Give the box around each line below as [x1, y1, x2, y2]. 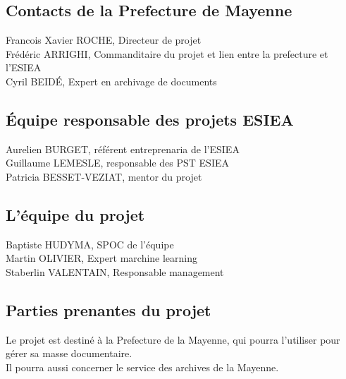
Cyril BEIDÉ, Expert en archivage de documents [6, 73, 217, 88]
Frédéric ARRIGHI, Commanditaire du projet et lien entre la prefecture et [6, 46, 328, 61]
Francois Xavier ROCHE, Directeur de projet [6, 32, 202, 47]
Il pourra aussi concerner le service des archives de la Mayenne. [6, 359, 279, 374]
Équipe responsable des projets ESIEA [6, 108, 294, 130]
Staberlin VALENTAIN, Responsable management [6, 264, 224, 279]
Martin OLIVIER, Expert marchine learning [6, 251, 198, 265]
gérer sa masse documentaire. [6, 346, 132, 361]
